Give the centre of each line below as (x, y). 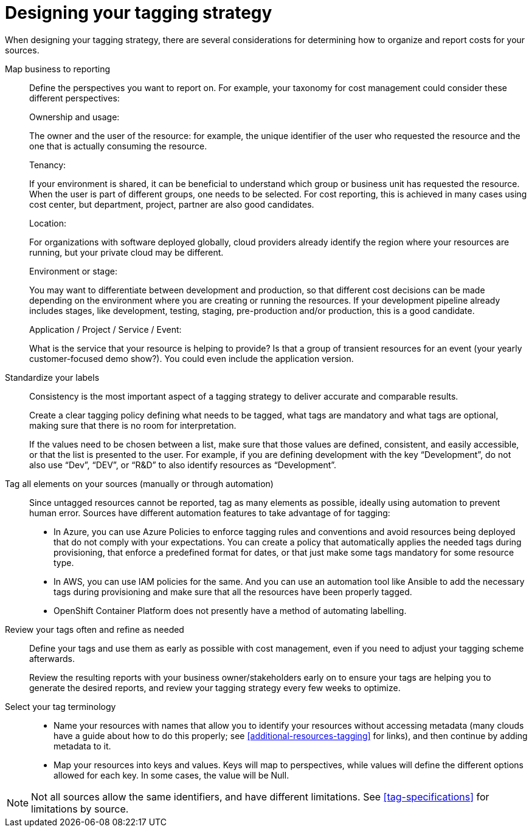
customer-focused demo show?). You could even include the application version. (192, 358)
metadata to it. (82, 746)
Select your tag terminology (60, 706)
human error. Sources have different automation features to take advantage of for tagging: (210, 513)
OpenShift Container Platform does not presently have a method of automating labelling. (230, 610)
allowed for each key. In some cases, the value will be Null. (171, 775)
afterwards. (52, 658)
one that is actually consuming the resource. (118, 146)
